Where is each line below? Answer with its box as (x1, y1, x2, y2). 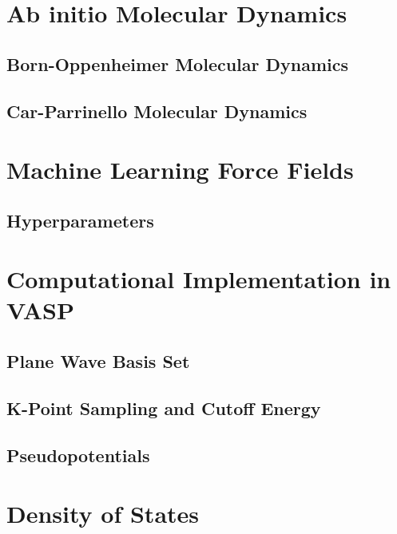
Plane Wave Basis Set (6, 349, 190, 374)
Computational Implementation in (6, 263, 391, 295)
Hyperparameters (6, 208, 154, 232)
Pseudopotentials (6, 442, 150, 467)
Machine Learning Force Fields (6, 153, 354, 186)
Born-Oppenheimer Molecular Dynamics (6, 51, 349, 76)
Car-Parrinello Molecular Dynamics (6, 98, 308, 123)
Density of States (6, 497, 200, 530)
